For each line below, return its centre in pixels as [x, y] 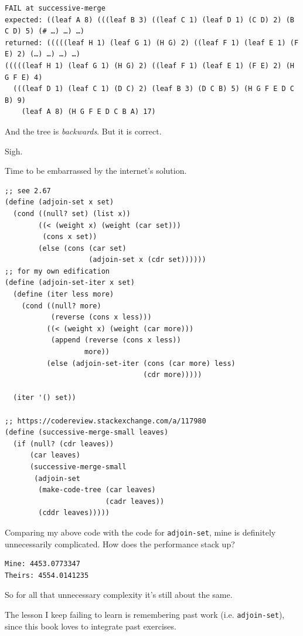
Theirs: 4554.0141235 [47, 575]
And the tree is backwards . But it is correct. [83, 131]
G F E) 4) [24, 77]
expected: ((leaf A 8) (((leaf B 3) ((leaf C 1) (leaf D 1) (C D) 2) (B [149, 20]
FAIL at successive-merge [55, 8]
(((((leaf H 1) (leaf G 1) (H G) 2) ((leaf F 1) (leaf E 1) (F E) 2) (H [149, 65]
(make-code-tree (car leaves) [97, 490]
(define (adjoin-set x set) [59, 202]
